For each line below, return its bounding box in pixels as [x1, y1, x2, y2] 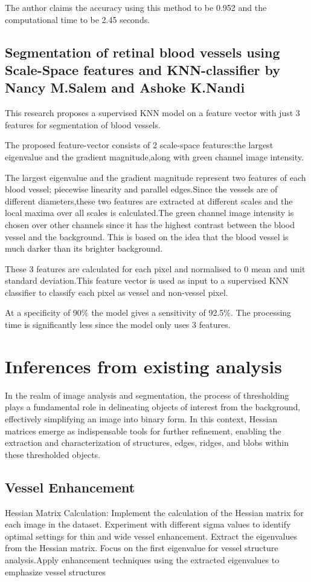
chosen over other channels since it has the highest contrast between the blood [5, 218, 295, 231]
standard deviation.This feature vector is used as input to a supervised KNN [5, 274, 289, 287]
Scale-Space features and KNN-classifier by [5, 60, 280, 79]
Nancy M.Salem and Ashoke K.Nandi [5, 78, 245, 97]
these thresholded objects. [5, 448, 101, 460]
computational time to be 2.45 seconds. [5, 13, 150, 25]
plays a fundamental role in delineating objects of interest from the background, [5, 401, 301, 413]
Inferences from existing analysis [5, 353, 282, 378]
